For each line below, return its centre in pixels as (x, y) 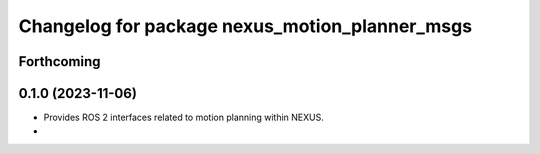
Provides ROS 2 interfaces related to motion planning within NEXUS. (183, 117)
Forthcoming (59, 61)
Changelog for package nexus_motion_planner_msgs (245, 26)
